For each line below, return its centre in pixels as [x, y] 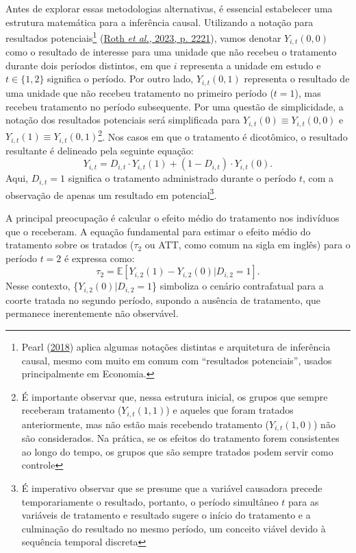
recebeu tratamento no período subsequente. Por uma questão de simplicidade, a [175, 106]
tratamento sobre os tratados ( [70, 245]
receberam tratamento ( [72, 410]
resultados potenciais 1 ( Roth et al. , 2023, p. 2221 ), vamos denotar [143, 37]
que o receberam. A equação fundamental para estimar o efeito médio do [158, 231]
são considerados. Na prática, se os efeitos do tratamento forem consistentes [180, 438]
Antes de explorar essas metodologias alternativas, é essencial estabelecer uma [169, 8]
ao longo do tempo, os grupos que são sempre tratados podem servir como [177, 451]
